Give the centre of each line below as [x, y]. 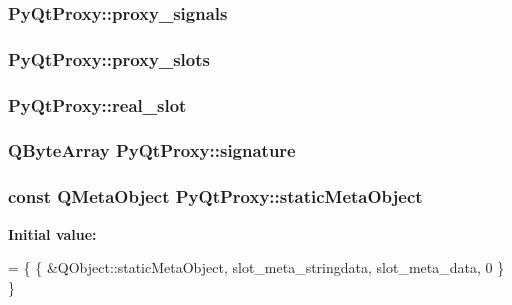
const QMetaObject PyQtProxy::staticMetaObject [215, 196]
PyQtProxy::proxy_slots [109, 58]
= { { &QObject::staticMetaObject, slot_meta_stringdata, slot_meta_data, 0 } [256, 267]
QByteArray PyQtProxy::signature [152, 150]
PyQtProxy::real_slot [97, 104]
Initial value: [52, 233]
